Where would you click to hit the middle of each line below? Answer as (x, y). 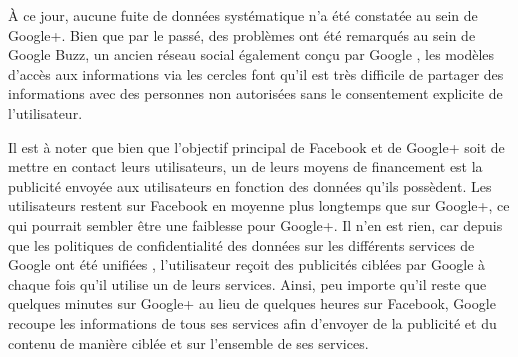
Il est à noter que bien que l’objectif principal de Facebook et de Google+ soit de (256, 146)
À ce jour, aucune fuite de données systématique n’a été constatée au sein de (243, 15)
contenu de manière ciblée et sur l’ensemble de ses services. (188, 342)
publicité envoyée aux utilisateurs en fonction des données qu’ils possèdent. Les (250, 185)
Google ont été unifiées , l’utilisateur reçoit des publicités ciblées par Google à (247, 264)
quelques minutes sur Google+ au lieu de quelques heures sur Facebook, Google (252, 303)
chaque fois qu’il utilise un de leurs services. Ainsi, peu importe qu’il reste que (247, 283)
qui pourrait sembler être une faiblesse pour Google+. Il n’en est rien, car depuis (255, 224)
